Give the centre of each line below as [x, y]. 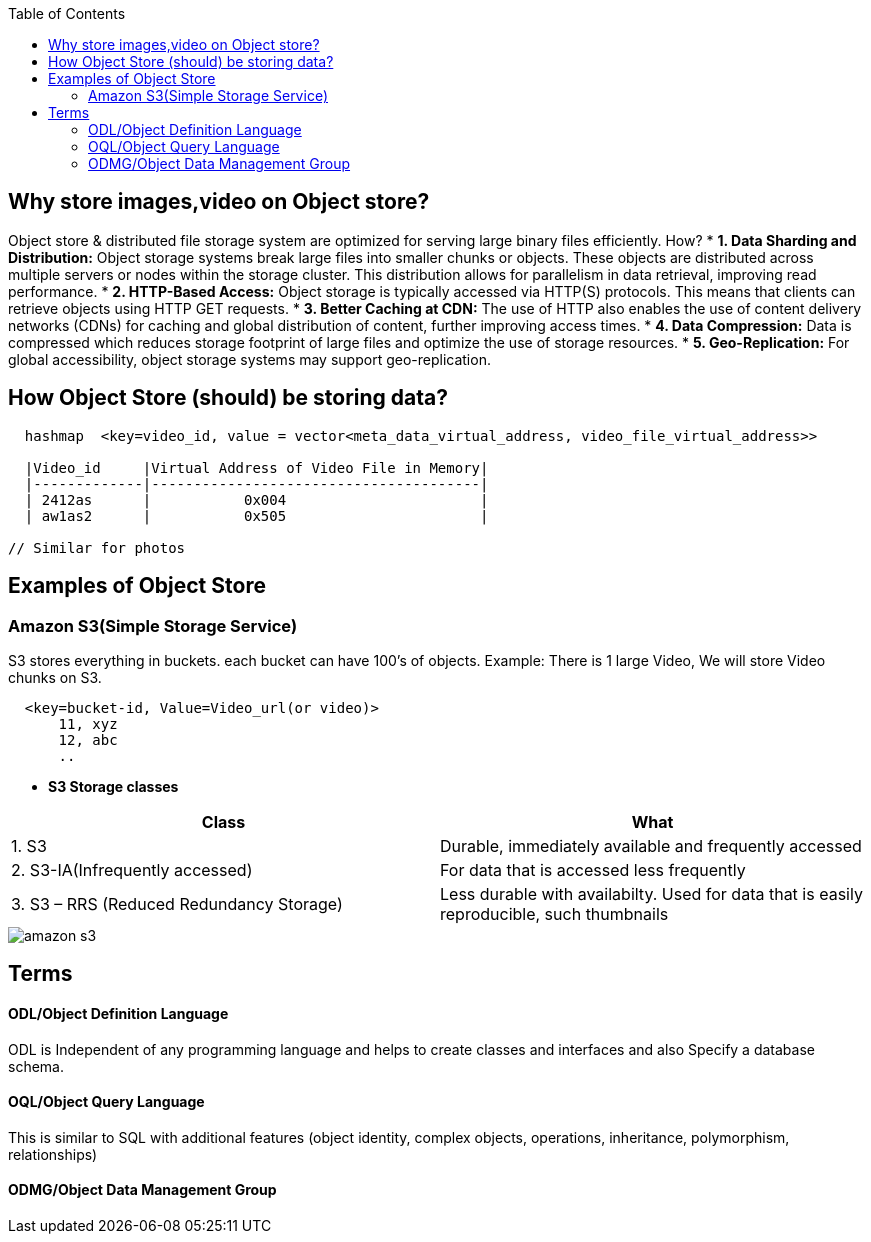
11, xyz [88, 723]
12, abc [88, 739]
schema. [36, 1066]
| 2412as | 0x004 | [256, 499]
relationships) [53, 1154]
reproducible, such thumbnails [554, 913]
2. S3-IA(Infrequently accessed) [132, 869]
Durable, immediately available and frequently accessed [651, 845]
